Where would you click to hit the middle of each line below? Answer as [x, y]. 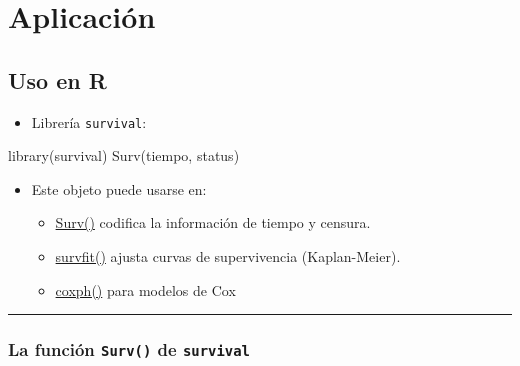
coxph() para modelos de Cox [145, 289]
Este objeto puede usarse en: [119, 188]
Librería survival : [89, 121]
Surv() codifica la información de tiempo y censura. [213, 222]
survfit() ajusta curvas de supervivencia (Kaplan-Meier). [228, 256]
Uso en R [57, 79]
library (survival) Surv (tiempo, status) [124, 155]
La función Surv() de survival [129, 349]
